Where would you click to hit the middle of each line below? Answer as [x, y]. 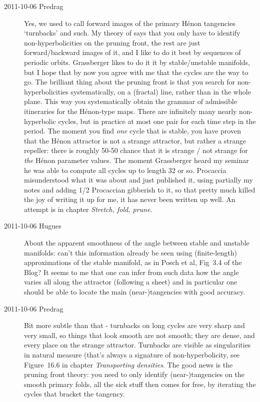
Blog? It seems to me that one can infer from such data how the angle [131, 272]
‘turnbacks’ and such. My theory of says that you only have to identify [132, 33]
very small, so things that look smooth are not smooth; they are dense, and [139, 335]
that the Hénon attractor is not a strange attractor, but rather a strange [135, 140]
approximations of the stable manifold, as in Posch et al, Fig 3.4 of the [133, 262]
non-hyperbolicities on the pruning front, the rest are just [112, 42]
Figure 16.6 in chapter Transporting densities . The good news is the [128, 364]
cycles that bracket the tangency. [74, 394]
